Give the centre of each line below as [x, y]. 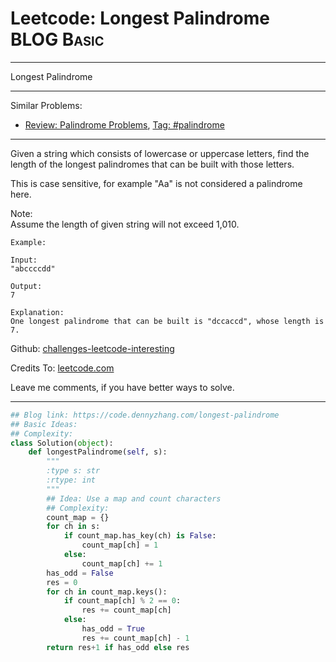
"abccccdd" [33, 268]
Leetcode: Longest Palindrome [140, 18]
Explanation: [37, 312]
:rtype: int [71, 480]
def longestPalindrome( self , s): [98, 452]
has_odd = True [113, 629]
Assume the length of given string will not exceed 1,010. [125, 224]
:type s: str [73, 471]
